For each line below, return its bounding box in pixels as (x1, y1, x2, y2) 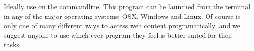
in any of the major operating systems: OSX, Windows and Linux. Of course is (4, 11, 241, 21)
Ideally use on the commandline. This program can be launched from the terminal (4, 1, 251, 11)
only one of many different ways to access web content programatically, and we (4, 20, 240, 31)
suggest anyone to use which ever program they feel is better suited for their (4, 30, 233, 40)
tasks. (4, 39, 21, 50)
